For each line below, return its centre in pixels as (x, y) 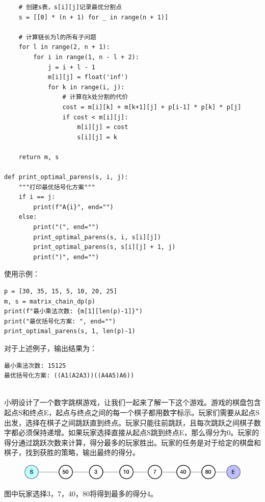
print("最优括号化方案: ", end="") (60, 321)
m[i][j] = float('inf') (88, 77)
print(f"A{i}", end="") (73, 207)
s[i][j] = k (97, 137)
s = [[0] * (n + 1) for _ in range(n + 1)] (94, 17)
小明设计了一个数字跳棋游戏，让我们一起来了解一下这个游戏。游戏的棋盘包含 (132, 402)
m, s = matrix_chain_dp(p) (50, 301)
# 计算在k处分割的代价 (95, 97)
